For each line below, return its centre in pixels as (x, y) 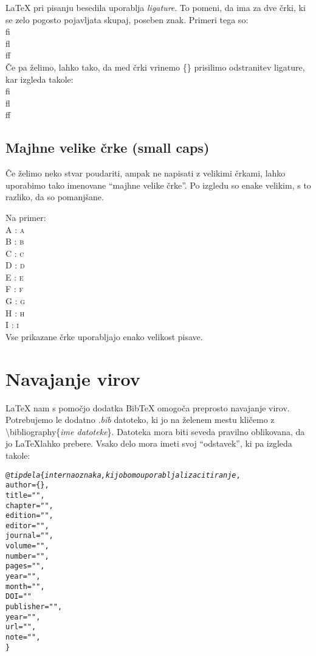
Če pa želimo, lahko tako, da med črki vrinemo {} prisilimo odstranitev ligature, (155, 67)
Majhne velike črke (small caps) (108, 148)
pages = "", (25, 566)
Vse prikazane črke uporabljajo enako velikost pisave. (104, 336)
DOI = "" (19, 597)
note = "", (23, 637)
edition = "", (29, 516)
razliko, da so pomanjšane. (55, 197)
